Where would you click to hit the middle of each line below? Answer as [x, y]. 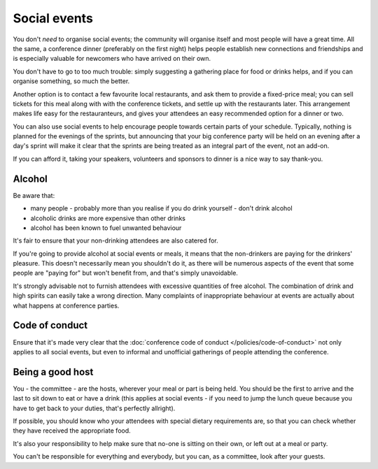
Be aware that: [34, 195]
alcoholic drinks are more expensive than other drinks [108, 218]
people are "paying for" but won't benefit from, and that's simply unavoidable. [125, 273]
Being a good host [53, 371]
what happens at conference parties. [66, 305]
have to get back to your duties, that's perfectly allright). [94, 408]
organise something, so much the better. [71, 81]
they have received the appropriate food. [72, 431]
